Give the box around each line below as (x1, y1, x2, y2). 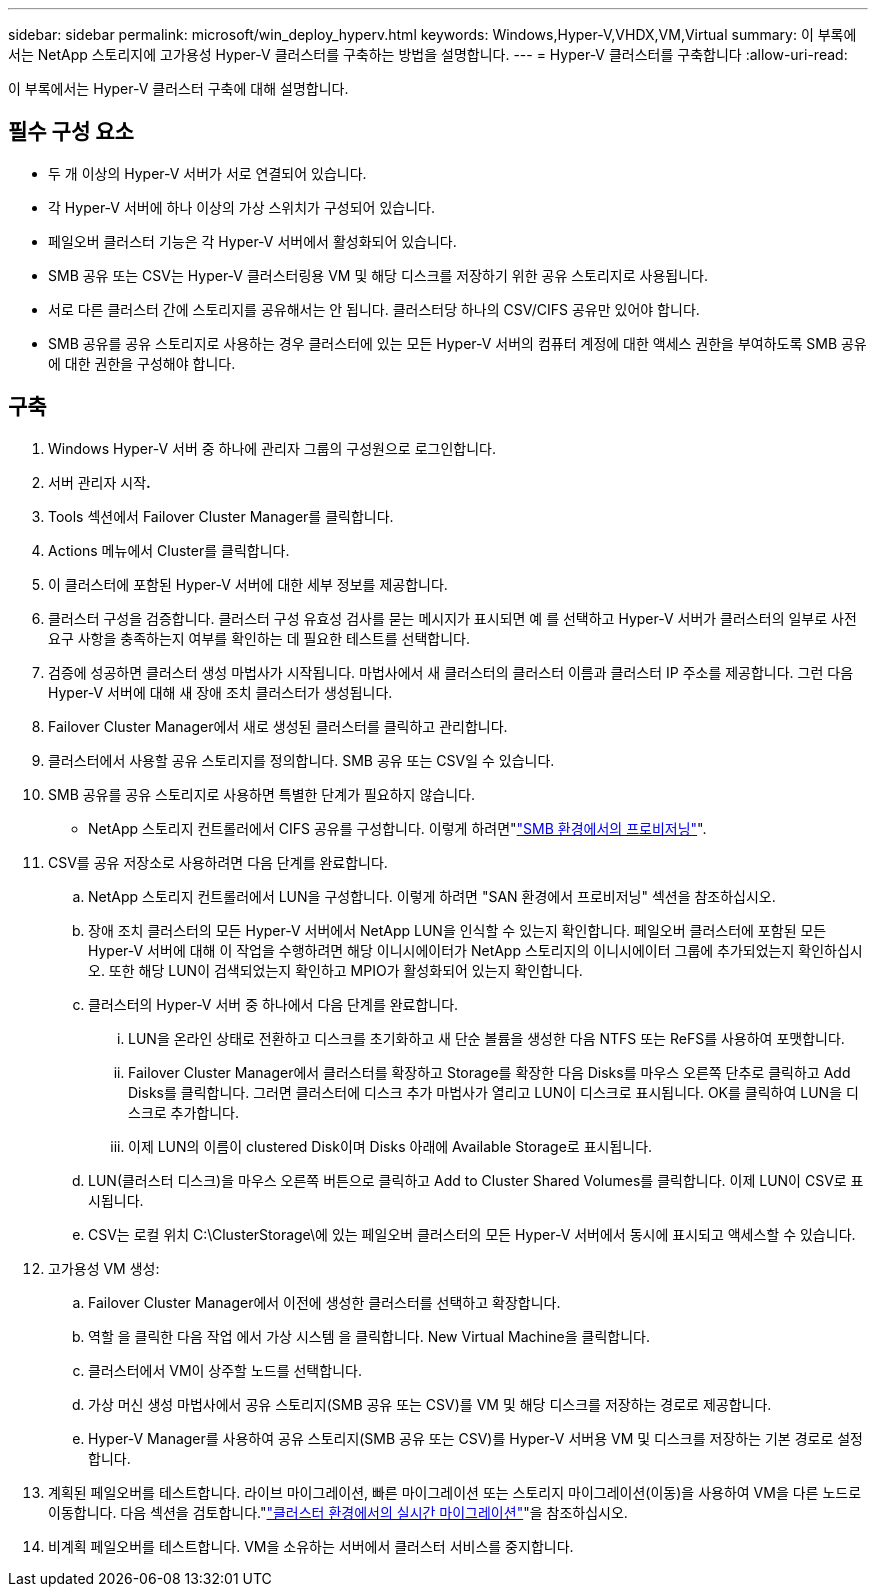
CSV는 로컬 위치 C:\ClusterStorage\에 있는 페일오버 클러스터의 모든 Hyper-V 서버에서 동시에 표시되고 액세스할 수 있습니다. (88, 1225, 856, 1243)
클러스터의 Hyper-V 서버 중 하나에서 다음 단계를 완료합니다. (88, 995, 459, 1013)
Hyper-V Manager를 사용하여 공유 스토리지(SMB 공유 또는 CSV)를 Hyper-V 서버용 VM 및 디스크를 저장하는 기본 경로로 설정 (88, 1429, 863, 1447)
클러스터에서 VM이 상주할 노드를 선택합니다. (88, 1361, 362, 1379)
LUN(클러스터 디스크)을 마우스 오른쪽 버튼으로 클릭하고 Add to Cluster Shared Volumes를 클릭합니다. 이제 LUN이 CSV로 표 (88, 1171, 864, 1189)
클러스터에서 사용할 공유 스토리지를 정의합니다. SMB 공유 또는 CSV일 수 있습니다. (48, 751, 555, 769)
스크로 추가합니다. (128, 1103, 240, 1121)
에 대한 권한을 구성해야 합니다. (48, 354, 236, 372)
